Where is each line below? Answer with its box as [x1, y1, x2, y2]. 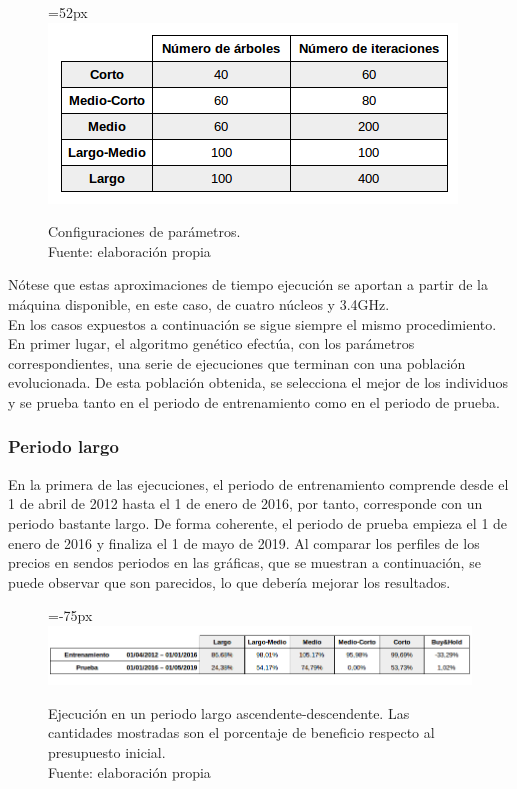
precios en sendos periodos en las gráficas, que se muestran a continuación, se [8, 552, 481, 573]
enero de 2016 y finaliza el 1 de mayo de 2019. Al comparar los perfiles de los [8, 532, 480, 553]
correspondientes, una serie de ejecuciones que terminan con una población [8, 352, 466, 373]
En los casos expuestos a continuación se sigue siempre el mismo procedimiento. [8, 313, 497, 334]
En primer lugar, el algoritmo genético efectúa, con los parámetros [8, 333, 415, 354]
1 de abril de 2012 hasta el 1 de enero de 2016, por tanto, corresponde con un [8, 493, 483, 514]
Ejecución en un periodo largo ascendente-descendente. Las [48, 702, 410, 723]
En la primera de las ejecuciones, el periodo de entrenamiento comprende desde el [8, 473, 509, 494]
